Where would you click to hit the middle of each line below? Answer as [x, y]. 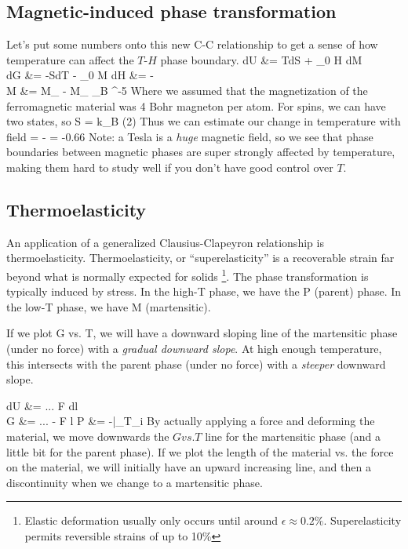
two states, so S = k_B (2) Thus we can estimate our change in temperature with [204, 121]
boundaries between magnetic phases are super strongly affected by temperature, [201, 152]
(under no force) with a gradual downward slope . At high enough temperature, [194, 348]
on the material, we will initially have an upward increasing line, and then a [189, 467]
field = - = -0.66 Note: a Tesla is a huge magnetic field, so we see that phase [190, 136]
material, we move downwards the [88, 436]
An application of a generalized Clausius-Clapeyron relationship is [165, 242]
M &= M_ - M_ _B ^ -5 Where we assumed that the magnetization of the [187, 90]
